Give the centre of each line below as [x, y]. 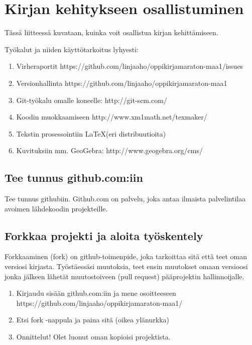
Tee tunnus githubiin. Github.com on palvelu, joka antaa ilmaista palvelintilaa [125, 199]
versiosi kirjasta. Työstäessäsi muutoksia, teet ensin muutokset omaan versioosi [126, 266]
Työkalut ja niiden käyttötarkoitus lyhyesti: [72, 49]
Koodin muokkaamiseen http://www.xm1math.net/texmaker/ [112, 117]
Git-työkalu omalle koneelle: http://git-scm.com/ [92, 100]
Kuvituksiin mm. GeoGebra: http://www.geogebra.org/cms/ [109, 150]
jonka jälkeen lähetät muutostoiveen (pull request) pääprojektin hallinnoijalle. [124, 276]
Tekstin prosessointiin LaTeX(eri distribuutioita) [91, 133]
